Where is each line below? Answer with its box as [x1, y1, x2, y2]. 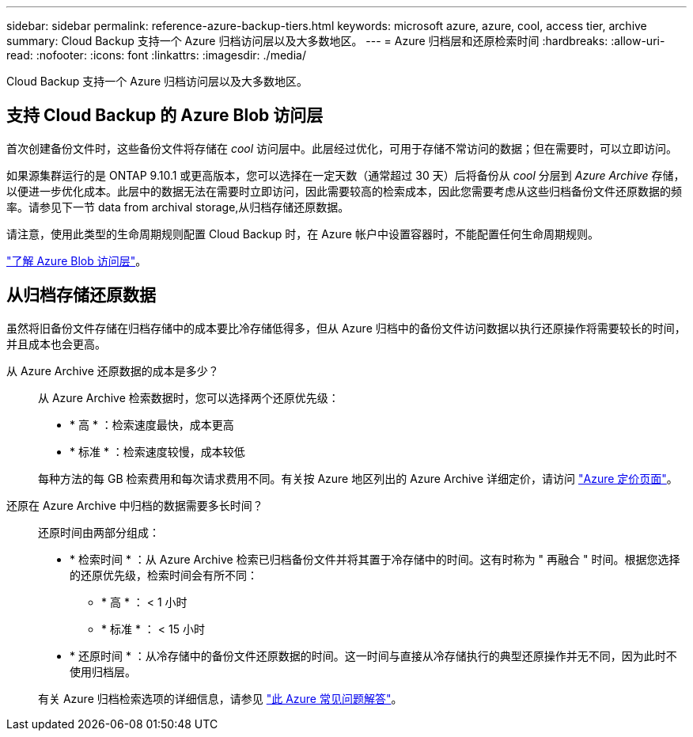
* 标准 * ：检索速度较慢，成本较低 [70, 444, 245, 458]
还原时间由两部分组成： [38, 525, 160, 539]
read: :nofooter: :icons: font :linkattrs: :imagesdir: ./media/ [6, 48, 306, 62]
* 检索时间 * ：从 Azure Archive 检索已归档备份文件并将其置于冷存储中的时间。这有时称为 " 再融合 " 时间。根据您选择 [70, 552, 680, 566]
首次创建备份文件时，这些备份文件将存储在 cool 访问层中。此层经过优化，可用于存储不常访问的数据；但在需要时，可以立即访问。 [6, 141, 678, 155]
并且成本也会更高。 [6, 336, 106, 351]
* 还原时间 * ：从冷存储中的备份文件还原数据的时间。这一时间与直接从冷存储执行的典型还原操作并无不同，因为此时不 [70, 648, 677, 663]
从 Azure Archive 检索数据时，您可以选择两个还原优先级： [38, 390, 339, 405]
